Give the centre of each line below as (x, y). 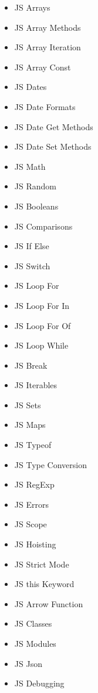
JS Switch (32, 265)
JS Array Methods (48, 27)
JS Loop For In (42, 305)
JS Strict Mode (42, 564)
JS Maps (30, 425)
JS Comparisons (43, 226)
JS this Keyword (44, 584)
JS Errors (31, 504)
